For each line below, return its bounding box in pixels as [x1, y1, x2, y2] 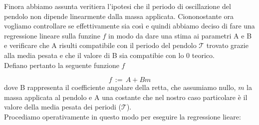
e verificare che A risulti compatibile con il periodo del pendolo [4, 40, 197, 50]
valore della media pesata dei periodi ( [4, 101, 122, 112]
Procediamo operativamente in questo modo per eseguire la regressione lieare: [4, 111, 241, 121]
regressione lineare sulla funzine [4, 30, 100, 40]
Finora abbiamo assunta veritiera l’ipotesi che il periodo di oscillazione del [4, 1, 231, 11]
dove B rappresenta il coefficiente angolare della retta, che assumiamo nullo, [4, 82, 236, 92]
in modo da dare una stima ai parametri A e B [108, 30, 252, 40]
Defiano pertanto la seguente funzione [4, 59, 119, 70]
